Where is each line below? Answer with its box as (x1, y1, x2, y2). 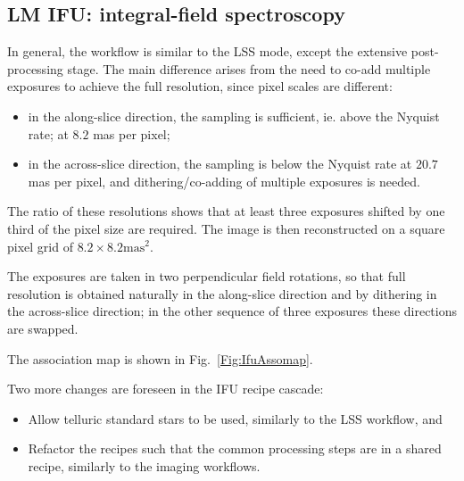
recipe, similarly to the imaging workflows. (28, 456, 261, 475)
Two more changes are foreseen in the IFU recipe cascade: (7, 379, 324, 398)
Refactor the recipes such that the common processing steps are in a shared (28, 439, 442, 458)
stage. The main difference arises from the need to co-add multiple (67, 59, 431, 78)
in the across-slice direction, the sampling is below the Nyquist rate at (28, 154, 412, 173)
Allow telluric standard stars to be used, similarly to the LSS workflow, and (28, 409, 443, 427)
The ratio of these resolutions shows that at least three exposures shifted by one (7, 202, 445, 220)
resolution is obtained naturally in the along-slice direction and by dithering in (7, 284, 437, 303)
